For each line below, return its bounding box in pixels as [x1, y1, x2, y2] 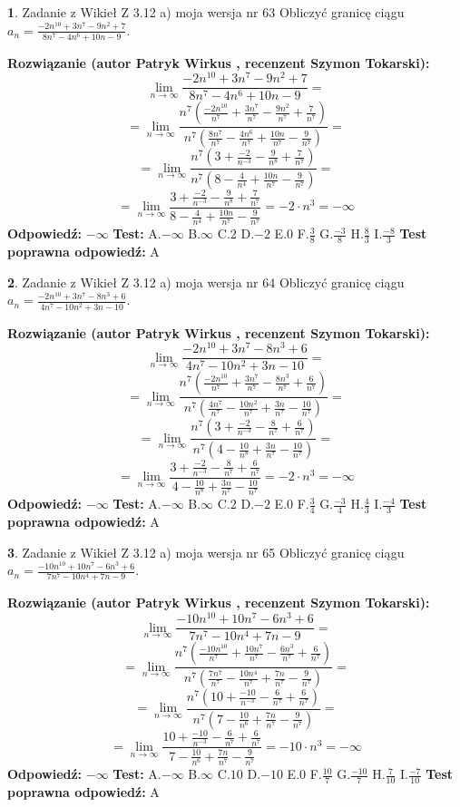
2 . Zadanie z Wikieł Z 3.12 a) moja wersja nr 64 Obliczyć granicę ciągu [7, 272, 405, 291]
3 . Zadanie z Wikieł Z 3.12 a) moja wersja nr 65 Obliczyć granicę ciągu [7, 542, 405, 561]
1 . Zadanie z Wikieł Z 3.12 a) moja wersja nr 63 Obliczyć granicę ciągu [7, 3, 405, 21]
